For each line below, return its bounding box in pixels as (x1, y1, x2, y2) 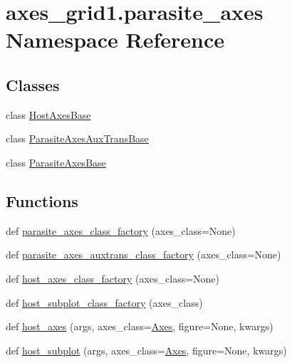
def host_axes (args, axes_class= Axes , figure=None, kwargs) (6, 319, 273, 334)
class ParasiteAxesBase (6, 154, 106, 169)
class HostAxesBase (6, 107, 91, 122)
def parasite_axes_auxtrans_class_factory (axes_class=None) (6, 247, 281, 262)
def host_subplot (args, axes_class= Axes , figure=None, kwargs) (6, 342, 287, 357)
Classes (6, 73, 60, 95)
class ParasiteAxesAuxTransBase (6, 131, 149, 146)
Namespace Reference (6, 25, 224, 54)
